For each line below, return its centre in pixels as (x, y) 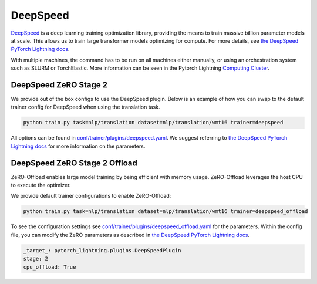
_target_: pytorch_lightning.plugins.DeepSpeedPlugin (102, 250)
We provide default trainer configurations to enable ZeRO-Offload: (91, 196)
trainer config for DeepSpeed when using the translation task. (85, 107)
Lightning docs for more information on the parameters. (78, 146)
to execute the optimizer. (41, 185)
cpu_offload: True (50, 267)
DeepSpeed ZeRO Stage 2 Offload (74, 163)
